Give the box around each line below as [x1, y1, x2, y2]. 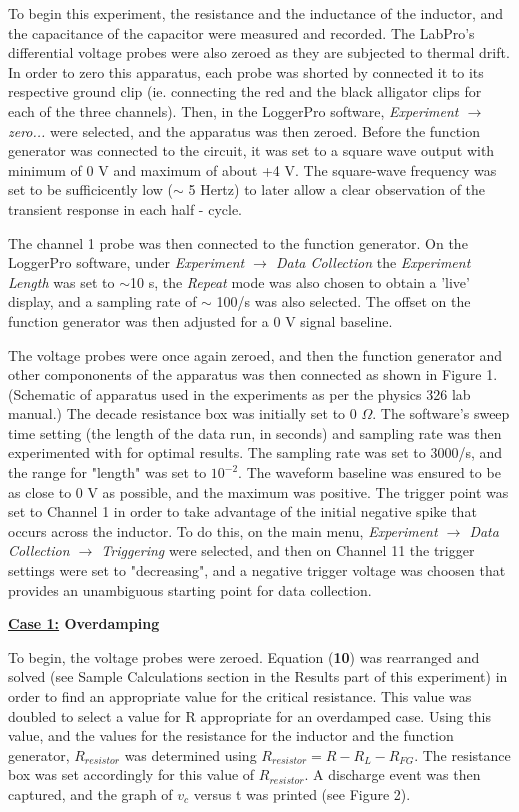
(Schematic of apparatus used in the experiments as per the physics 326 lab [8, 383, 471, 404]
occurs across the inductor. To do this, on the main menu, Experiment [8, 520, 438, 541]
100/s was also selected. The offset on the [216, 291, 471, 312]
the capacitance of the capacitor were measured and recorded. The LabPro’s [8, 22, 475, 43]
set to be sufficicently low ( [8, 179, 174, 200]
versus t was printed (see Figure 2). [193, 783, 411, 804]
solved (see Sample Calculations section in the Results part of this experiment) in [8, 666, 508, 687]
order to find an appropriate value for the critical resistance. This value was [8, 686, 472, 706]
